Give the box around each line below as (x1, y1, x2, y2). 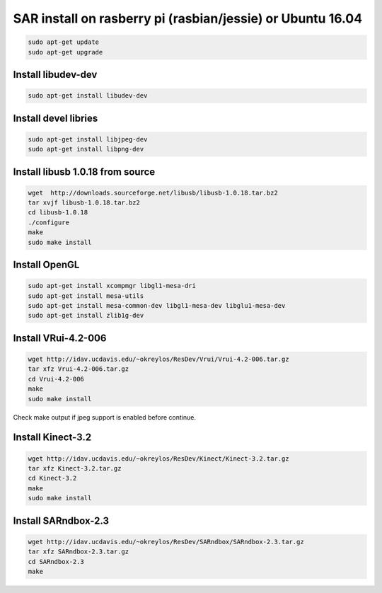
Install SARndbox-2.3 (13, 514, 110, 526)
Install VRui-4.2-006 (13, 332, 107, 344)
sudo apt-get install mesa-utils (28, 292, 144, 300)
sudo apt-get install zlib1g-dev (28, 311, 144, 320)
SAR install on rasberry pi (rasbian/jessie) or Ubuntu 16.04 (13, 11, 363, 26)
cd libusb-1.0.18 (28, 209, 88, 217)
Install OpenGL (13, 259, 80, 271)
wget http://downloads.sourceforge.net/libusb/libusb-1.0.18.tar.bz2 (28, 188, 279, 197)
